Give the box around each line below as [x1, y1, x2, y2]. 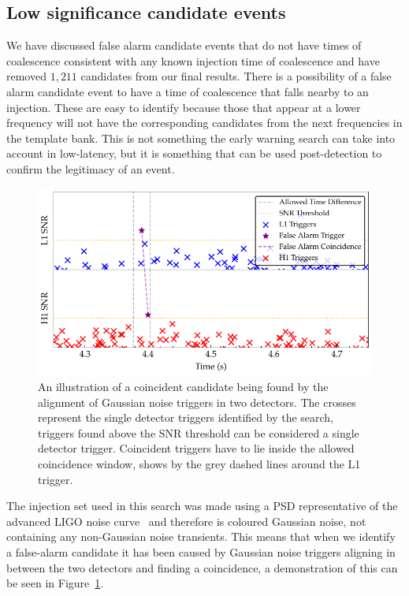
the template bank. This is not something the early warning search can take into [6, 129, 396, 146]
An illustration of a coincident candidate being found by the [38, 378, 329, 395]
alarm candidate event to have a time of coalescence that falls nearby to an [6, 83, 369, 99]
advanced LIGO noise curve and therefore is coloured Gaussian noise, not [6, 512, 366, 529]
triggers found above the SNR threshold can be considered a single [38, 424, 359, 441]
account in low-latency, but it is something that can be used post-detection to [6, 145, 382, 162]
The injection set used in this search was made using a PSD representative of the [6, 497, 398, 514]
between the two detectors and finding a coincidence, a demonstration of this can [6, 559, 398, 576]
